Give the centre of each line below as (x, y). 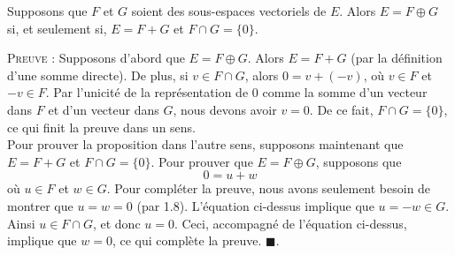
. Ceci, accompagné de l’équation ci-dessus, (290, 223)
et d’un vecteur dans (104, 109)
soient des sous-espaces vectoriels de (229, 11)
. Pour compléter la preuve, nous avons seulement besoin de (269, 188)
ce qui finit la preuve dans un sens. (101, 127)
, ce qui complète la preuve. (187, 240)
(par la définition (397, 58)
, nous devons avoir (225, 109)
